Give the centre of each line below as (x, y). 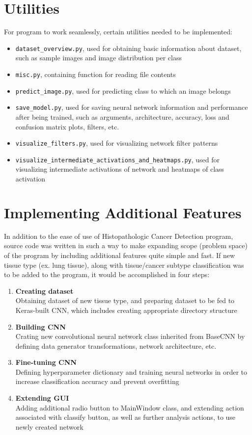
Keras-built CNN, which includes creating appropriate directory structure (126, 310)
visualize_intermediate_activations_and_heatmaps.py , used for (118, 159)
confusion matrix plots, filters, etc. (67, 126)
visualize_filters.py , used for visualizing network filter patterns (117, 143)
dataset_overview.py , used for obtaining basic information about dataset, (128, 48)
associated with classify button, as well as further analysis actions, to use (126, 417)
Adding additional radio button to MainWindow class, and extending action (130, 407)
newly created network (49, 426)
